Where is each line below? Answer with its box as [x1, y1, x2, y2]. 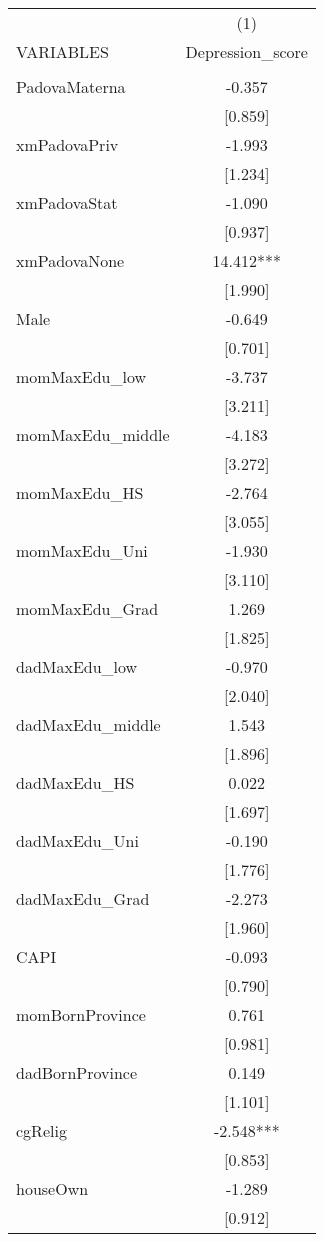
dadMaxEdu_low [16, 655, 138, 678]
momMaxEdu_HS [16, 481, 144, 504]
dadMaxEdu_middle [16, 713, 161, 736]
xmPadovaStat [16, 191, 118, 214]
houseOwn [16, 1177, 89, 1200]
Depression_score [185, 40, 308, 63]
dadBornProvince [16, 1061, 138, 1084]
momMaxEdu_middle [16, 423, 170, 446]
